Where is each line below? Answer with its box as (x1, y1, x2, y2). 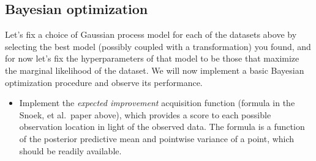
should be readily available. (19, 144, 122, 157)
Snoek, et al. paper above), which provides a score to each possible (19, 108, 271, 121)
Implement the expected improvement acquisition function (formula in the (19, 96, 295, 109)
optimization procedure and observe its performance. (5, 76, 203, 88)
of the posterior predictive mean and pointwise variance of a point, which (19, 132, 295, 145)
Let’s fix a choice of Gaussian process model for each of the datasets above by (5, 28, 297, 41)
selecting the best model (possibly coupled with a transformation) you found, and (5, 40, 311, 52)
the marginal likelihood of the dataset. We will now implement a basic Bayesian (5, 63, 304, 76)
